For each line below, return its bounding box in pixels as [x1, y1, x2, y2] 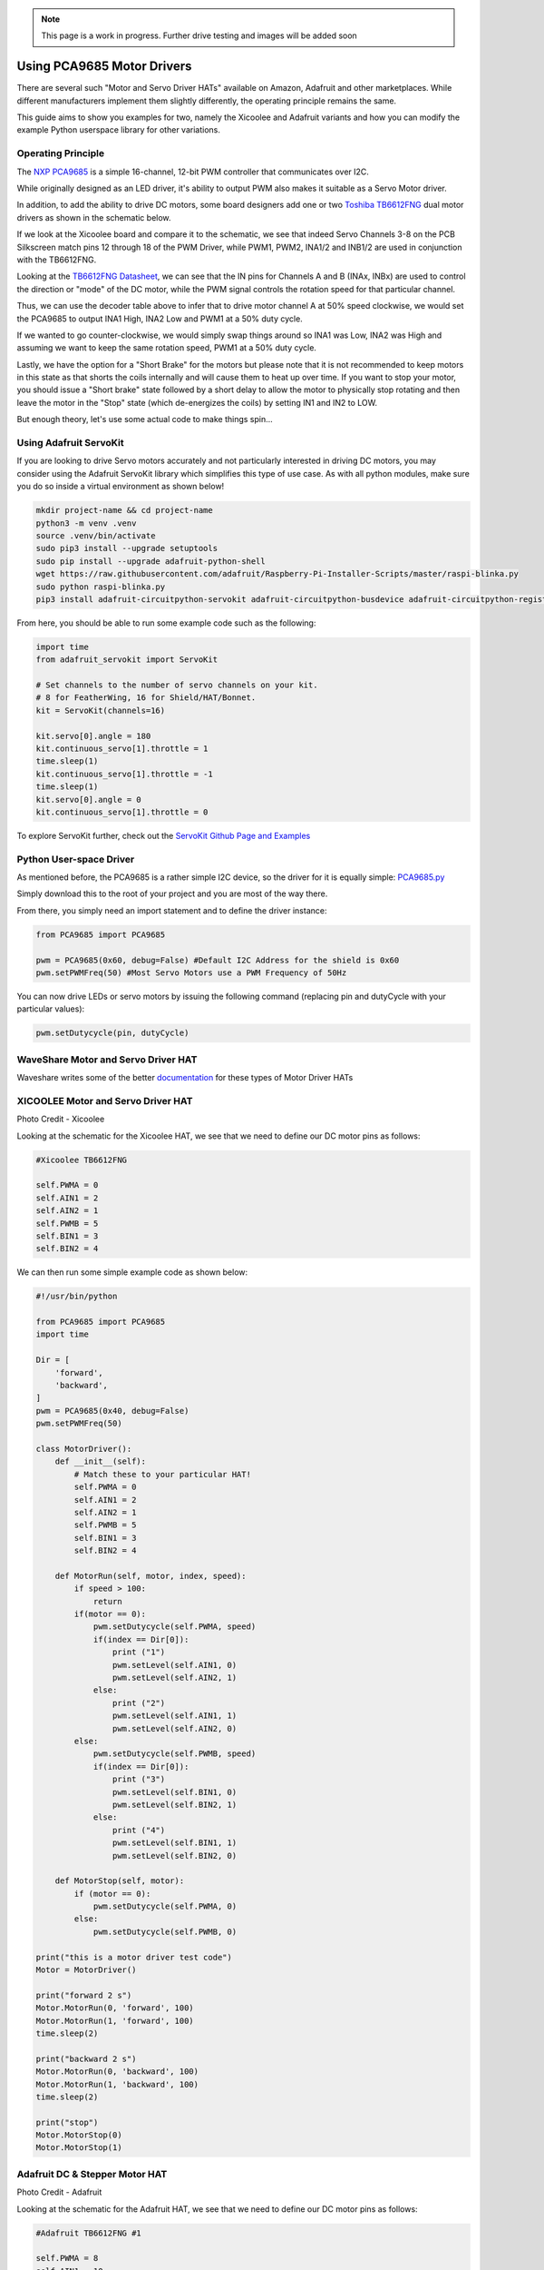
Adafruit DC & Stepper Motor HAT [16, 2167, 168, 2180]
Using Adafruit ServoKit [16, 437, 124, 449]
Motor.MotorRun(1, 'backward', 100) [35, 2079, 199, 2089]
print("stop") [35, 2117, 99, 2127]
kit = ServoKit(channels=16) [35, 705, 166, 716]
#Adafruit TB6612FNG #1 [35, 2227, 142, 2238]
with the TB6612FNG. [16, 254, 97, 265]
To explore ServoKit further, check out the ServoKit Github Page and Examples [16, 830, 311, 841]
